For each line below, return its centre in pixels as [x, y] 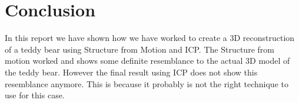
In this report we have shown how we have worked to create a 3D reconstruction [150, 38]
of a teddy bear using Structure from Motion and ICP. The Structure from [139, 49]
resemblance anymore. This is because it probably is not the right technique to [147, 83]
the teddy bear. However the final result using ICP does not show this [131, 72]
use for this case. [35, 95]
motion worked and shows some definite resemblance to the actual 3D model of [147, 61]
